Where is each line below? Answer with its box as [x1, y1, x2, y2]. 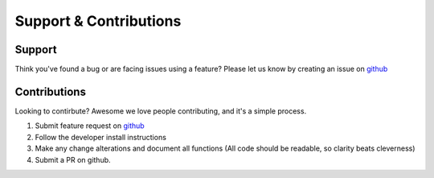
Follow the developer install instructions [35, 132, 166, 142]
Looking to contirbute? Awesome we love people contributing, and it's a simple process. [14, 106, 307, 116]
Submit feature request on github [35, 121, 145, 130]
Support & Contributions [14, 12, 182, 30]
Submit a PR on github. [35, 155, 112, 164]
